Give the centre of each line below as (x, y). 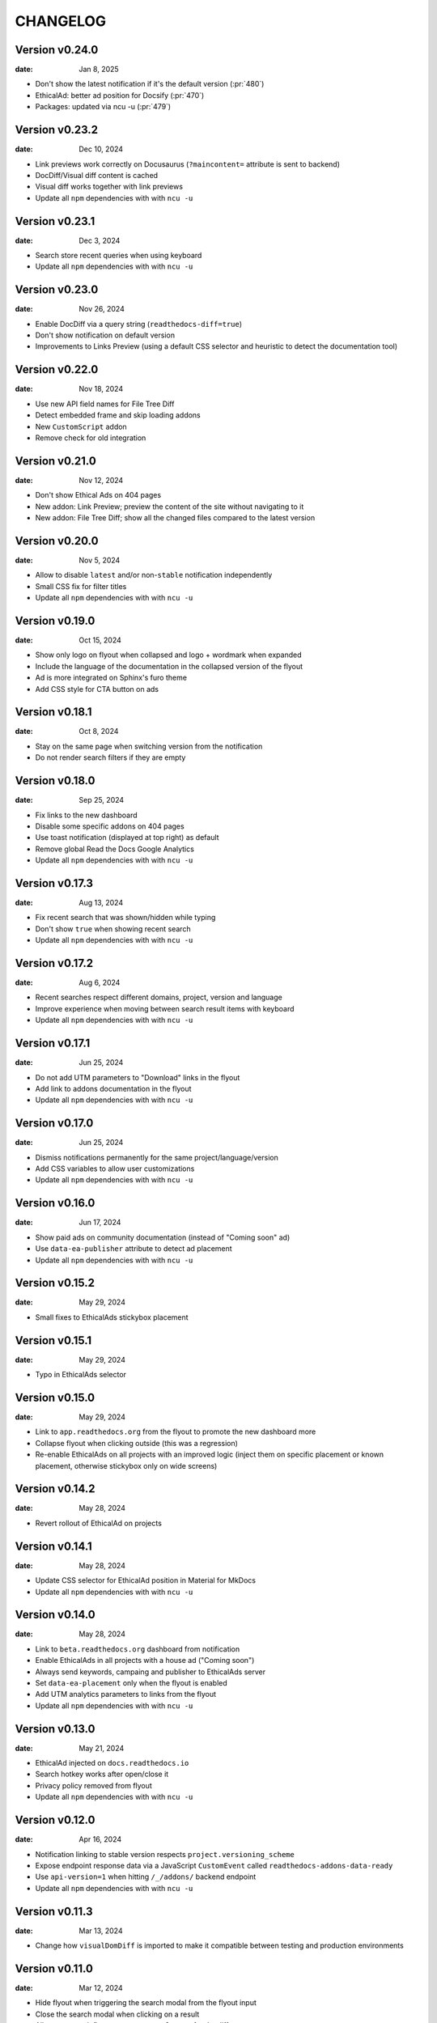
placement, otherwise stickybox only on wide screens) (126, 1465)
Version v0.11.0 (54, 1968)
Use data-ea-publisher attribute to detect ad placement (134, 1249)
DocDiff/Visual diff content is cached (96, 175)
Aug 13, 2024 (101, 903)
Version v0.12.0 (55, 1820)
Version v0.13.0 (55, 1729)
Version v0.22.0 (57, 369)
